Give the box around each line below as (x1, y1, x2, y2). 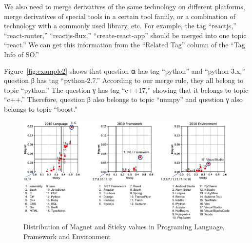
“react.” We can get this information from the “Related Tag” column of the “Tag (4, 40, 245, 50)
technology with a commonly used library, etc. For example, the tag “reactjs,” (4, 20, 236, 31)
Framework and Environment (23, 231, 111, 242)
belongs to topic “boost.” (4, 103, 78, 114)
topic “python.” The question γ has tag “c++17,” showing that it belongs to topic (4, 84, 249, 95)
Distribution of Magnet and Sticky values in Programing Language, (23, 222, 225, 232)
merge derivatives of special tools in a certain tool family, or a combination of (4, 11, 235, 21)
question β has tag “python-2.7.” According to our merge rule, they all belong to (4, 75, 244, 85)
